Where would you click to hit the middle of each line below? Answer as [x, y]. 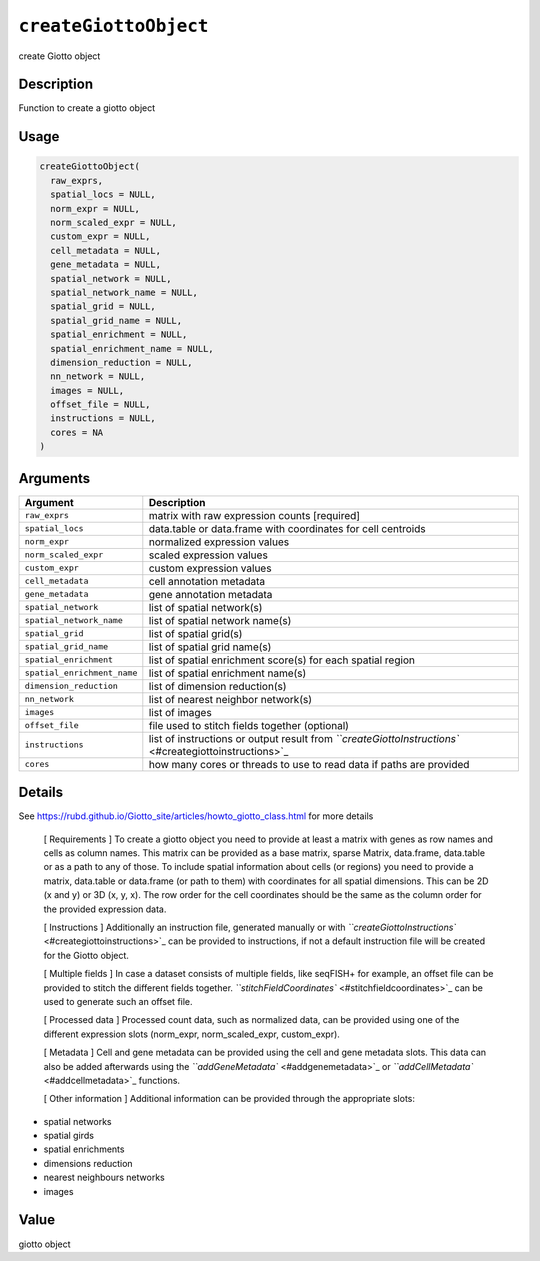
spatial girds [69, 1136]
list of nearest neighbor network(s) [230, 699]
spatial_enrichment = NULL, [119, 334]
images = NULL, [87, 390]
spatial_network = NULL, [111, 278]
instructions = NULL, [103, 418]
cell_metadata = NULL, [106, 250]
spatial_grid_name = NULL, [116, 320]
